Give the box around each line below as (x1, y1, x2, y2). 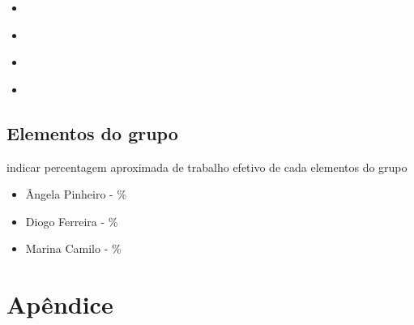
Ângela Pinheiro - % (25, 186, 127, 203)
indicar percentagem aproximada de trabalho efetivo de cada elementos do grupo (6, 158, 408, 175)
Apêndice (6, 288, 113, 321)
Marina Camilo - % (25, 240, 122, 257)
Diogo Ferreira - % (25, 212, 118, 229)
